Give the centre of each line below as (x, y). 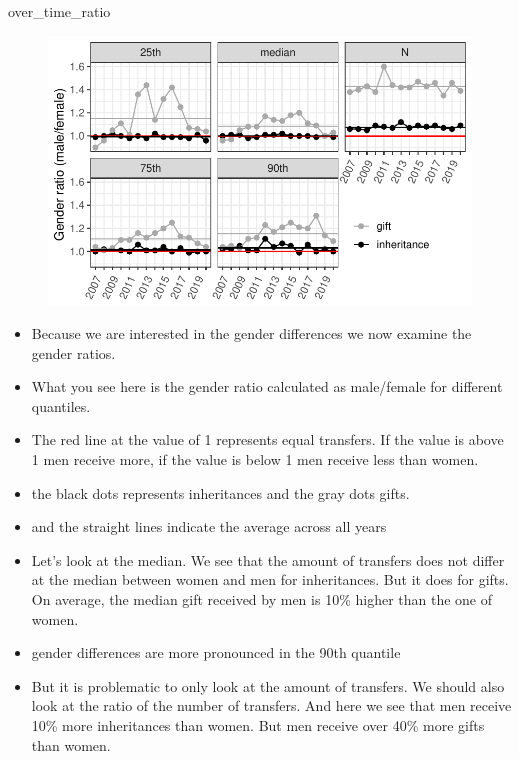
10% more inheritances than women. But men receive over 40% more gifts (258, 724)
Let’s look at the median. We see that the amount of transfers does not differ (268, 559)
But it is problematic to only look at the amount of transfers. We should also (268, 685)
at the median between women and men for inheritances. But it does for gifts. (270, 579)
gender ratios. (73, 352)
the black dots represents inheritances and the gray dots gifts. (220, 492)
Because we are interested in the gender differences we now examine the (251, 333)
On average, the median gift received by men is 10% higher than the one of (262, 598)
